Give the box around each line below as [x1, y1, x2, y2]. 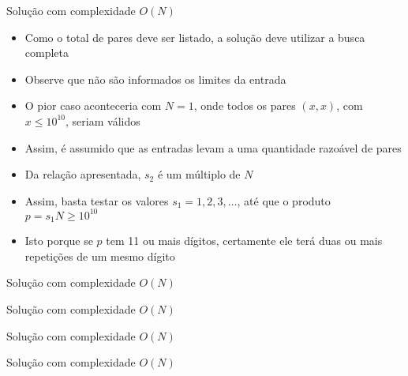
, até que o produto [237, 192, 331, 209]
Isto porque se [24, 232, 93, 249]
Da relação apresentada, [24, 166, 141, 182]
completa [24, 44, 69, 61]
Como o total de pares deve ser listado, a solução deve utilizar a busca [24, 28, 365, 45]
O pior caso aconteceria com [24, 97, 162, 114]
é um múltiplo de [157, 166, 241, 182]
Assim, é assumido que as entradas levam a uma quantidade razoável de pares [24, 139, 402, 156]
